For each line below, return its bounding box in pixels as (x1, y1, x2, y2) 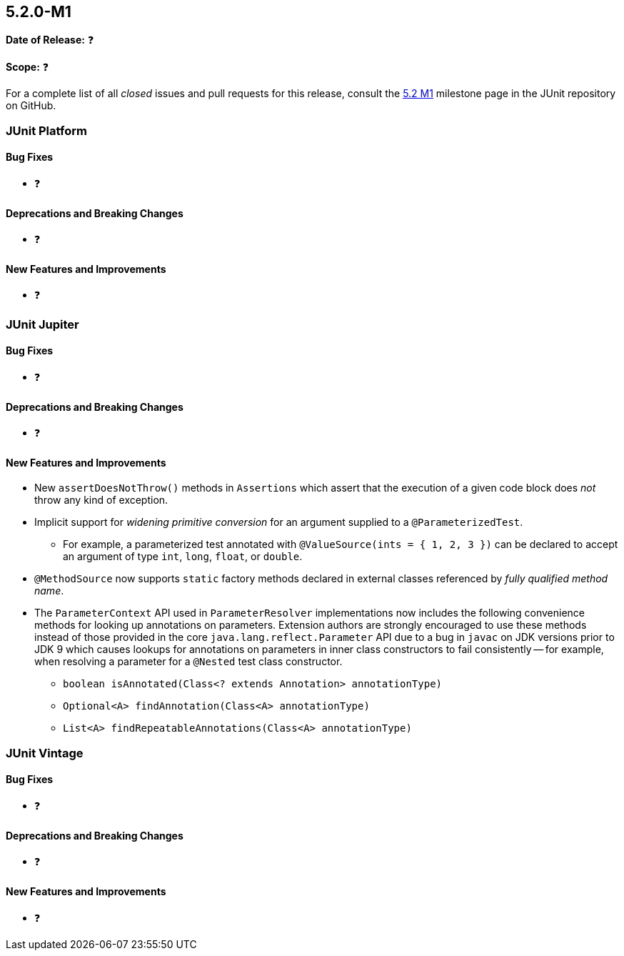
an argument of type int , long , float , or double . (63, 550, 303, 563)
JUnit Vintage (6, 745, 84, 760)
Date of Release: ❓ (6, 34, 94, 46)
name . (34, 584, 64, 597)
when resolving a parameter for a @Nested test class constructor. (34, 655, 343, 668)
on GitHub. (6, 99, 56, 112)
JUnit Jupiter (6, 317, 79, 332)
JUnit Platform (6, 123, 87, 138)
